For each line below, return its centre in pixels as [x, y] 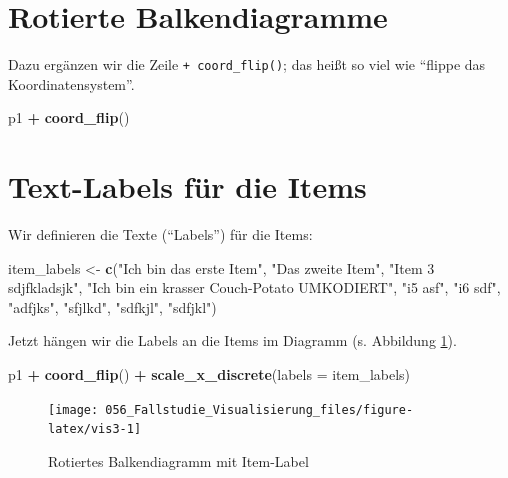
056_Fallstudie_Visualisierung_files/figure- [259, 409]
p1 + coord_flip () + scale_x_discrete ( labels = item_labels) [209, 374]
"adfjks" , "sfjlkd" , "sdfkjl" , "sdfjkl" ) [112, 306]
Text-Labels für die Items [187, 186]
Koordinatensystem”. [71, 83]
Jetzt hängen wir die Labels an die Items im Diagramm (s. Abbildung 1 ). [232, 340]
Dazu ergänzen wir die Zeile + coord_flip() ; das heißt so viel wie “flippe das [247, 64]
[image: [73, 409]
